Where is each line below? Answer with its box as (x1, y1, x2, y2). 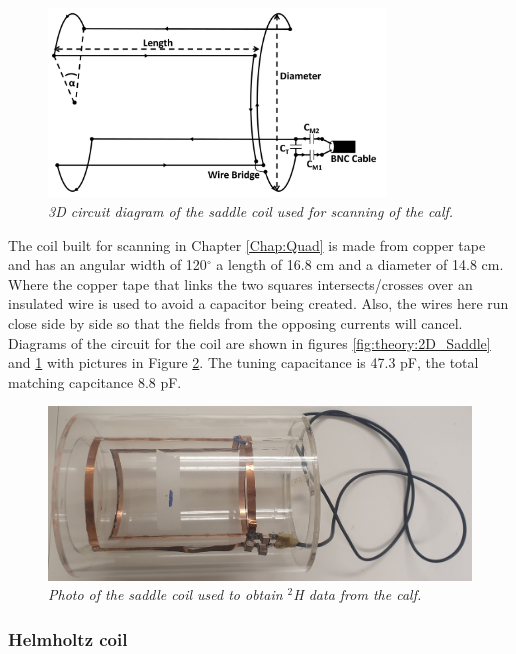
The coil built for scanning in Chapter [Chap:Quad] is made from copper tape (8, 234, 486, 255)
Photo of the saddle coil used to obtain (48, 584, 283, 605)
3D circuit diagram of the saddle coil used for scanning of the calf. (48, 201, 454, 222)
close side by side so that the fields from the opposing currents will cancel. (8, 313, 463, 334)
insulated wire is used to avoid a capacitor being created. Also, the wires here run (8, 293, 509, 314)
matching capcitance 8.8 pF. (8, 371, 182, 392)
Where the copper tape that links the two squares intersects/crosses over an (8, 273, 473, 294)
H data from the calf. (293, 584, 422, 605)
